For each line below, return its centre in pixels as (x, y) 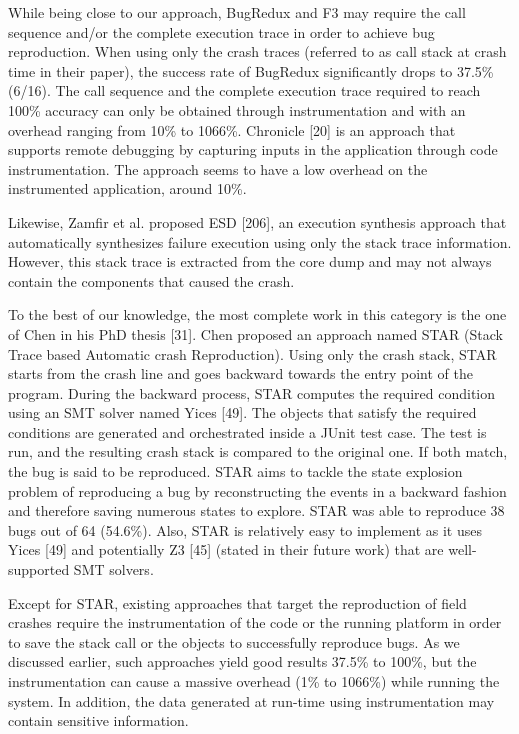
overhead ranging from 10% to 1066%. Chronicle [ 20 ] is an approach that (232, 129)
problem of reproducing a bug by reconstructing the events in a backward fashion (257, 490)
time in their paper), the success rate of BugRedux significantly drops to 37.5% (251, 70)
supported (39, 569)
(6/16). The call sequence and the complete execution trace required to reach (244, 90)
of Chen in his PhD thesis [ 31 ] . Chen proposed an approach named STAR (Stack (255, 333)
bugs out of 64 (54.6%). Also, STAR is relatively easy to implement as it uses (245, 529)
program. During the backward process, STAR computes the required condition (252, 392)
